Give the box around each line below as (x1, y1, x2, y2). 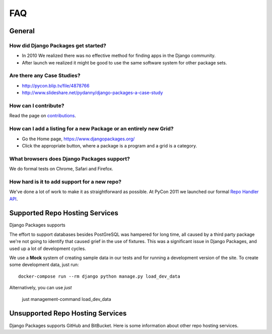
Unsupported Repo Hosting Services (9, 309, 127, 318)
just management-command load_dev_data (22, 296, 111, 302)
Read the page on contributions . (9, 113, 77, 119)
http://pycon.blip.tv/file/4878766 (22, 82, 90, 89)
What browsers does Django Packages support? (9, 155, 130, 162)
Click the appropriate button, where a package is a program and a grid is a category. (22, 142, 197, 148)
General (9, 27, 35, 35)
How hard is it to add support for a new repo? (9, 178, 122, 185)
